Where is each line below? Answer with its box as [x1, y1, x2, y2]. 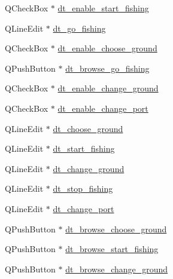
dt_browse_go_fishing [65, 62, 150, 74]
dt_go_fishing [53, 22, 106, 34]
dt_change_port [53, 202, 114, 214]
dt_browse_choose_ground [65, 222, 167, 235]
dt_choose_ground [53, 122, 123, 134]
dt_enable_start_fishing [57, 2, 149, 14]
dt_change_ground [53, 162, 125, 174]
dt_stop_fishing [53, 182, 113, 195]
